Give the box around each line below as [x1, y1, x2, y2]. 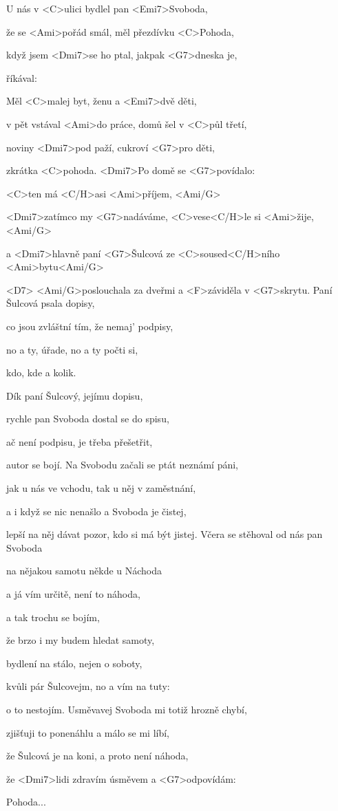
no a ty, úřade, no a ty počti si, [6, 342, 138, 356]
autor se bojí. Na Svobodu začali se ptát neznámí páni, [6, 457, 238, 472]
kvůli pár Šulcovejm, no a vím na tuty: [6, 679, 170, 693]
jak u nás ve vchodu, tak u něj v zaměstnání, [6, 481, 196, 495]
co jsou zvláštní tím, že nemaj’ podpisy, [6, 318, 173, 333]
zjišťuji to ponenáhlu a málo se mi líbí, [6, 725, 170, 739]
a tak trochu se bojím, [6, 609, 100, 624]
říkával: [6, 70, 37, 85]
